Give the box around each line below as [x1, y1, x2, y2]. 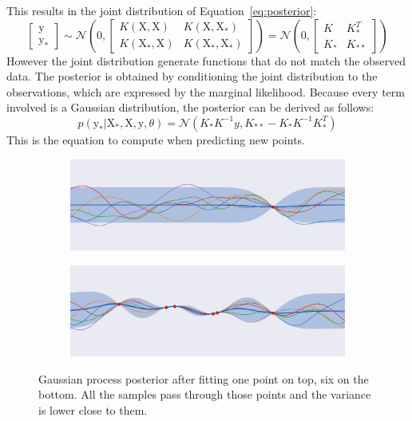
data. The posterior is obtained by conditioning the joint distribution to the [6, 68, 378, 85]
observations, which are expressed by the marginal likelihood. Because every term [6, 83, 405, 100]
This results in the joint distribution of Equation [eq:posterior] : [6, 2, 317, 18]
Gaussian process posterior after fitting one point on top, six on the [38, 370, 369, 387]
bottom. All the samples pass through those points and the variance [38, 386, 371, 403]
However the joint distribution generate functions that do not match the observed [6, 52, 406, 69]
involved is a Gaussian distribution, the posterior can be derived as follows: [6, 99, 374, 116]
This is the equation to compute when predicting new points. [6, 131, 305, 148]
